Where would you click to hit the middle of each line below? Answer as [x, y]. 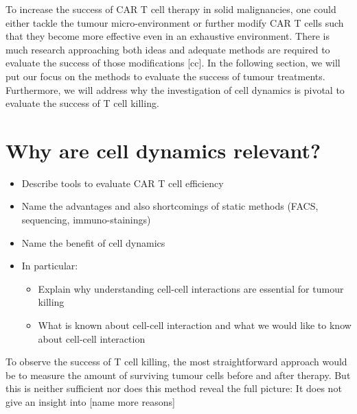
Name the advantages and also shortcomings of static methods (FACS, [170, 206]
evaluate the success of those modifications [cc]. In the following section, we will [173, 63]
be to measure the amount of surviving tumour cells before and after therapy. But [178, 375]
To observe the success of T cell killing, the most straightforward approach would [176, 362]
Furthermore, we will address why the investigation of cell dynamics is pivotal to [175, 89]
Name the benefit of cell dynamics [93, 242]
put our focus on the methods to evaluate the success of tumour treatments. [165, 76]
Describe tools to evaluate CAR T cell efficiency [123, 183]
